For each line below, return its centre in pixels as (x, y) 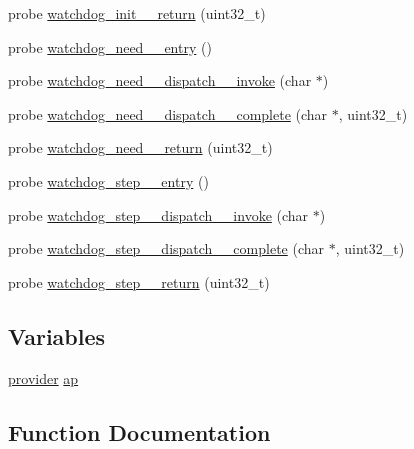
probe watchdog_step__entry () (108, 180)
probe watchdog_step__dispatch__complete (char (166, 248)
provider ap (43, 377)
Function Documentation (139, 431)
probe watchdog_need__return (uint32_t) (140, 147)
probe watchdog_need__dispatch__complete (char (168, 113)
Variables (57, 335)
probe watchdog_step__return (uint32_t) (139, 281)
